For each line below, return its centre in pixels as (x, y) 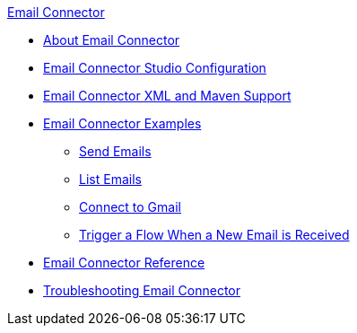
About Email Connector (112, 40)
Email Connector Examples (122, 123)
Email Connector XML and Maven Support (167, 96)
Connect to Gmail (130, 207)
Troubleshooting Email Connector (142, 290)
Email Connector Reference (124, 263)
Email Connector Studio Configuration (155, 68)
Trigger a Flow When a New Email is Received (214, 235)
